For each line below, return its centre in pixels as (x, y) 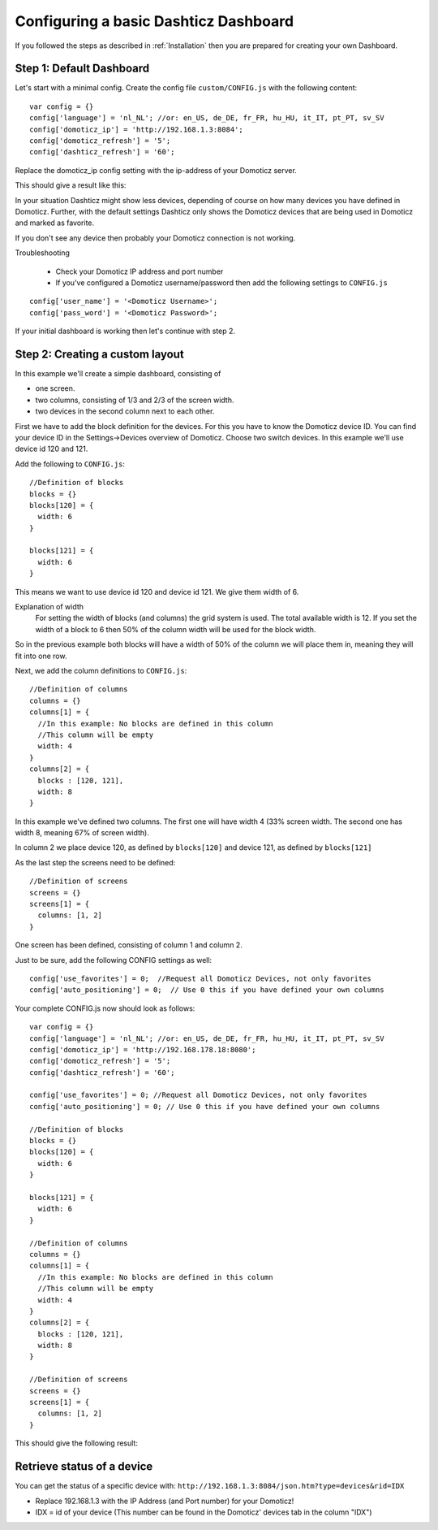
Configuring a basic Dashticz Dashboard (155, 21)
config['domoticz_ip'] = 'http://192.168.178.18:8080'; (143, 1049)
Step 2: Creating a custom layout (99, 354)
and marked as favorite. (55, 223)
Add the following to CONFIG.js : (70, 464)
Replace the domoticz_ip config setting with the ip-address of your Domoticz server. (156, 170)
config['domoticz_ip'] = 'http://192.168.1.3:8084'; (136, 129)
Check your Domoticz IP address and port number (140, 271)
